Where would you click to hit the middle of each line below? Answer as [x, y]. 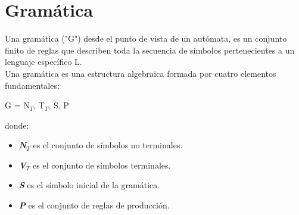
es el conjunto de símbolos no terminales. [108, 145]
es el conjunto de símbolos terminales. [102, 165]
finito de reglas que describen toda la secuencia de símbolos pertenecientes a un [150, 50]
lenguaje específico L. [43, 62]
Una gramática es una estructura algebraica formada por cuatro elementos [141, 73]
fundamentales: [32, 85]
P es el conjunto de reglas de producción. [94, 205]
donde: [17, 125]
